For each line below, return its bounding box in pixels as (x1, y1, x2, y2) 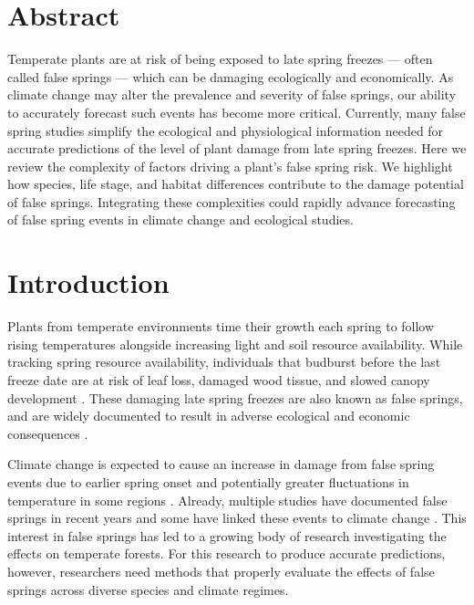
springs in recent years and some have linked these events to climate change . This (7, 508, 467, 527)
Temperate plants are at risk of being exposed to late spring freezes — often (7, 49, 433, 68)
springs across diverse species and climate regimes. (7, 579, 289, 599)
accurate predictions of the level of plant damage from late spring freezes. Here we (7, 139, 467, 158)
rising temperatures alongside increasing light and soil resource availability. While (7, 334, 463, 353)
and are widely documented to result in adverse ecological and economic (7, 406, 410, 425)
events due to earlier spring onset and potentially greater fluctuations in (7, 472, 409, 491)
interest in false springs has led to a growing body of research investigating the (7, 526, 447, 545)
